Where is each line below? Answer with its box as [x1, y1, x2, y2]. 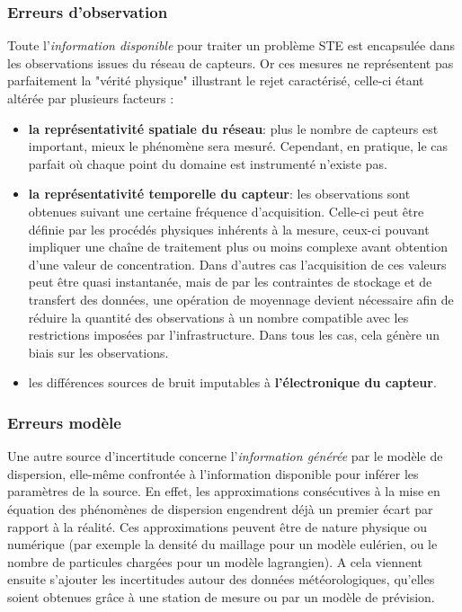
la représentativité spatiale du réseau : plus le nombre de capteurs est [28, 119, 439, 137]
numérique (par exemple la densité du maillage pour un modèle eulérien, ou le [7, 535, 438, 554]
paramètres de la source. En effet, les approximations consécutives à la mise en [7, 482, 440, 501]
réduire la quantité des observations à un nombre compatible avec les [28, 307, 409, 326]
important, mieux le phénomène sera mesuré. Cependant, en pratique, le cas [28, 137, 449, 155]
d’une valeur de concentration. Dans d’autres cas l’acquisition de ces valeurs [28, 254, 447, 273]
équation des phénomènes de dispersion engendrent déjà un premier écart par [7, 499, 433, 518]
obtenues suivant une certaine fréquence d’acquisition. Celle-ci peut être [28, 201, 424, 220]
